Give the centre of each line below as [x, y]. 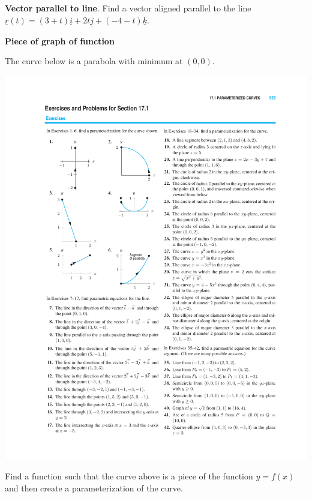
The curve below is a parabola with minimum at [94, 61]
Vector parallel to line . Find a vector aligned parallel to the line [128, 8]
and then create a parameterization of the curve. [94, 487]
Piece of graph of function [60, 40]
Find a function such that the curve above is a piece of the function [129, 476]
